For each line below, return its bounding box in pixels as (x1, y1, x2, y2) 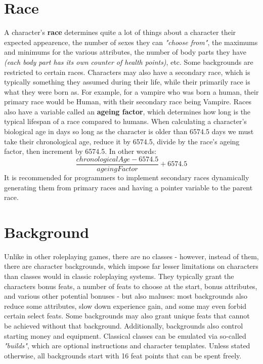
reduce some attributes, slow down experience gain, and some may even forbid (4, 300, 247, 311)
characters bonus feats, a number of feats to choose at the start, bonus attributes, (4, 280, 257, 291)
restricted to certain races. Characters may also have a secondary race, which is (4, 66, 250, 77)
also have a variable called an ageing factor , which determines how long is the (4, 106, 251, 116)
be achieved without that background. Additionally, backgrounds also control (4, 320, 243, 331)
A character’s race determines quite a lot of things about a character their (4, 27, 236, 37)
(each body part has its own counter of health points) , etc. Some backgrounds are (4, 56, 253, 67)
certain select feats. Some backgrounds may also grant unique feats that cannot (4, 310, 250, 321)
